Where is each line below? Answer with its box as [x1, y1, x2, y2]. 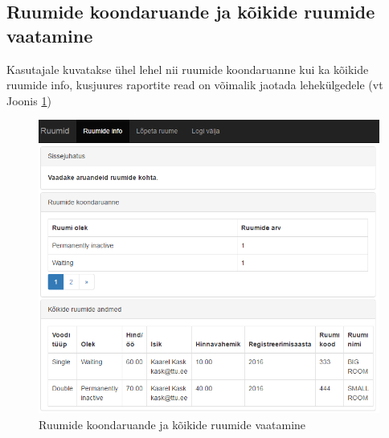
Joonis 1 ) [6, 92, 51, 108]
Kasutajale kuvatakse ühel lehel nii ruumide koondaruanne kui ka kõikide [6, 60, 369, 77]
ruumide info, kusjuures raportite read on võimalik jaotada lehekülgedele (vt [6, 76, 383, 93]
